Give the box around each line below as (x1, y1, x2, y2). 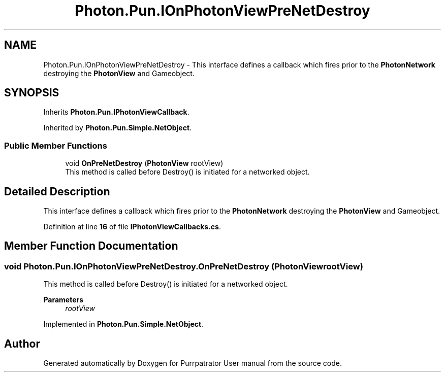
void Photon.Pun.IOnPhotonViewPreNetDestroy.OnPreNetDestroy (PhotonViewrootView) (4, 261, 363, 271)
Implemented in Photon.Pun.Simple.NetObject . (43, 320, 204, 329)
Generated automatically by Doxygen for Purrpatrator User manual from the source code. (43, 359, 342, 368)
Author (4, 337, 40, 350)
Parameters (43, 295, 84, 304)
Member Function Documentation (4, 240, 178, 253)
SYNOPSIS (4, 86, 59, 99)
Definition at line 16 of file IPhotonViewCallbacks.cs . (43, 222, 221, 231)
